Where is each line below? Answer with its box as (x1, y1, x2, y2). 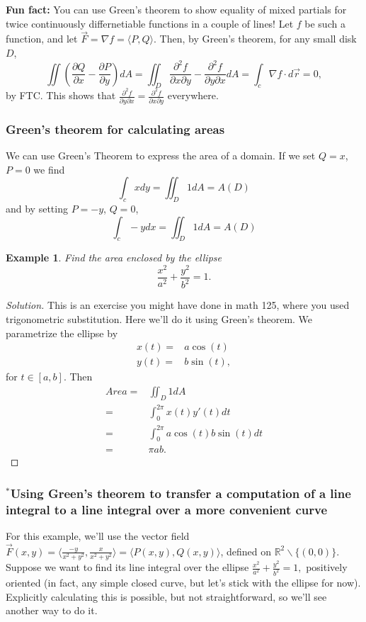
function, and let (6, 31, 78, 46)
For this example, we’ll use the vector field (6, 528, 190, 543)
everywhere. (167, 88, 219, 103)
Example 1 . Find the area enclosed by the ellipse (6, 250, 222, 265)
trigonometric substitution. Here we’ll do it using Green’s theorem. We (6, 312, 313, 327)
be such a (304, 16, 345, 30)
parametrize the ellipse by (6, 325, 118, 340)
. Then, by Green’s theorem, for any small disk (154, 31, 357, 46)
